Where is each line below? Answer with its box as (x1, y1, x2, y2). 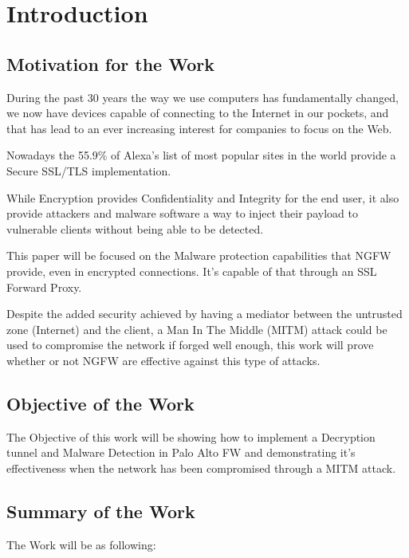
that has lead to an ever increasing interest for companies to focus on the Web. (6, 120, 392, 136)
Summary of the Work (6, 498, 195, 523)
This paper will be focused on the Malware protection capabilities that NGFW (6, 247, 391, 264)
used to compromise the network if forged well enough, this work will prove (6, 336, 374, 353)
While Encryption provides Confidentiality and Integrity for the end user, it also (6, 189, 399, 206)
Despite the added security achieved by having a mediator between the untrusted (6, 305, 403, 322)
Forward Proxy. (6, 278, 82, 295)
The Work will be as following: (6, 536, 156, 552)
